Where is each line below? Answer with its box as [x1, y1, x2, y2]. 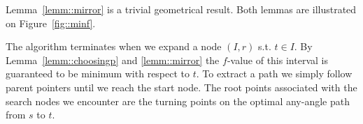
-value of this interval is [227, 52, 328, 67]
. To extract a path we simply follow [196, 66, 353, 81]
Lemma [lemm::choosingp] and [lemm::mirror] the [6, 52, 220, 67]
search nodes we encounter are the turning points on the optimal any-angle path [6, 93, 350, 108]
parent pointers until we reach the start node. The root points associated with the [6, 79, 357, 94]
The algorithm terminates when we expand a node [6, 39, 222, 54]
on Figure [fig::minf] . [6, 15, 96, 30]
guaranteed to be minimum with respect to [6, 66, 190, 81]
